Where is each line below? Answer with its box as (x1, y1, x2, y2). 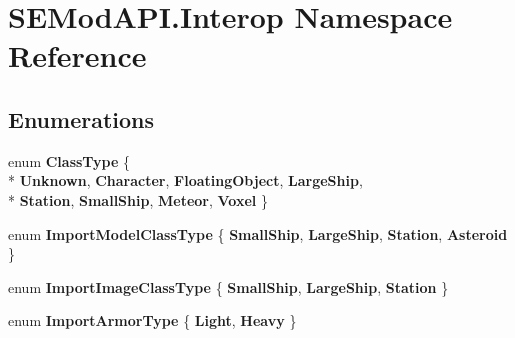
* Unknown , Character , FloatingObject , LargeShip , (8, 170, 363, 191)
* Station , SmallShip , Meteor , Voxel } (8, 189, 268, 210)
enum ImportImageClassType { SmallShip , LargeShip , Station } (8, 276, 449, 297)
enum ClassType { (8, 150, 131, 171)
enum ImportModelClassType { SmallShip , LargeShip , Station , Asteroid (8, 223, 508, 244)
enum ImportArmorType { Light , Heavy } (8, 310, 297, 331)
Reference (8, 35, 147, 76)
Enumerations (8, 103, 155, 134)
